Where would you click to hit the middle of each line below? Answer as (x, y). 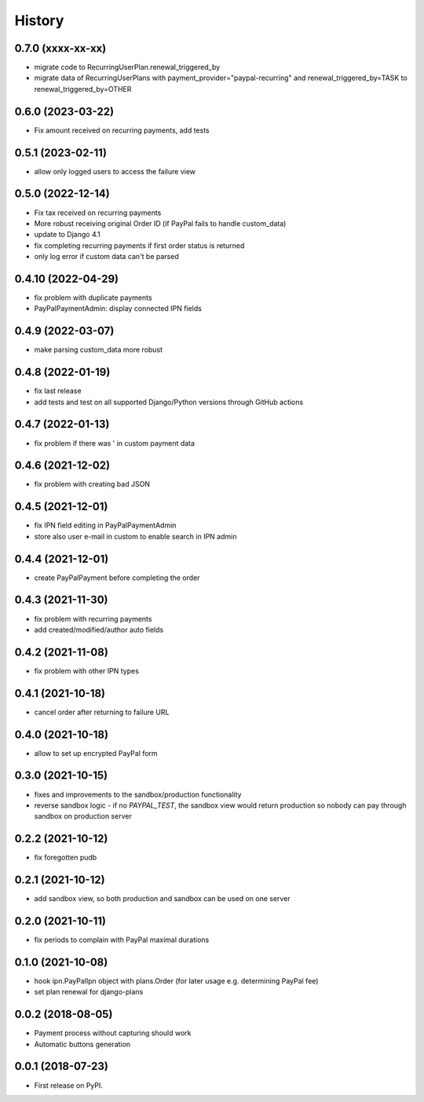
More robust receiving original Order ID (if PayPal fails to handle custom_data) (160, 223)
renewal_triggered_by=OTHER (83, 89)
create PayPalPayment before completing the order (117, 578)
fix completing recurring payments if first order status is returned (139, 245)
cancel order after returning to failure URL (102, 712)
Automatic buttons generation (82, 1044)
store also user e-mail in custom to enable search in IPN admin (135, 536)
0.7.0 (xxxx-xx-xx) (60, 48)
